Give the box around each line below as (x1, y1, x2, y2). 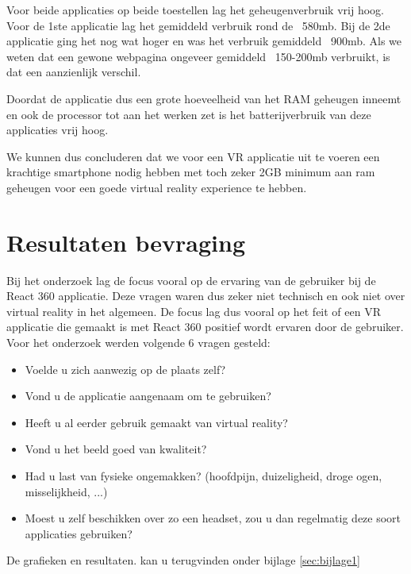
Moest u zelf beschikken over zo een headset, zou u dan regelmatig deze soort (25, 510, 401, 526)
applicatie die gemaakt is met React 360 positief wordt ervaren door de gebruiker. (6, 318, 404, 335)
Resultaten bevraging (6, 225, 246, 258)
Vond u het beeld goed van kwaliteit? (25, 441, 207, 457)
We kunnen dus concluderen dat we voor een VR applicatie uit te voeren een (6, 148, 380, 164)
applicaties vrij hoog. (6, 121, 109, 138)
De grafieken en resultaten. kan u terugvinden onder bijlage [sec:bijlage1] (6, 552, 360, 568)
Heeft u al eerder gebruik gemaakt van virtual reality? (25, 414, 288, 430)
